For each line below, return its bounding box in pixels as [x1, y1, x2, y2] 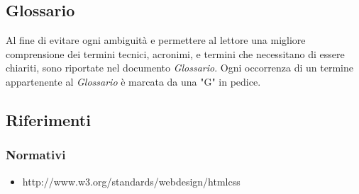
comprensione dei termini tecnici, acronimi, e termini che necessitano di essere [6, 46, 345, 61]
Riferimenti [6, 108, 91, 130]
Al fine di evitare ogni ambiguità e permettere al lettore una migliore [6, 33, 306, 47]
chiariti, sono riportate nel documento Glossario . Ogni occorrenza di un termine [6, 60, 353, 75]
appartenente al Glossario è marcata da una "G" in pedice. [6, 74, 261, 89]
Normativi [6, 146, 66, 164]
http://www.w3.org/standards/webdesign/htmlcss [22, 173, 241, 188]
